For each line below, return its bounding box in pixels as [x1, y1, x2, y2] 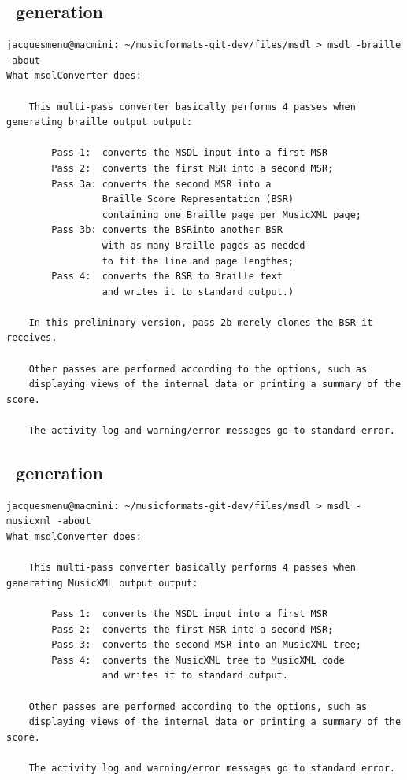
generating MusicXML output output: [6, 577, 198, 589]
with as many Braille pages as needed [102, 239, 305, 251]
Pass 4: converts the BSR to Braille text [51, 271, 283, 283]
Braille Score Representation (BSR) [102, 194, 294, 205]
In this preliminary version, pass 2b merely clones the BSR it [28, 316, 373, 328]
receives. [6, 332, 57, 344]
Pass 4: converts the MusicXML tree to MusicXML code [51, 654, 345, 666]
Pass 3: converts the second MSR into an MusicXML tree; [51, 639, 362, 651]
